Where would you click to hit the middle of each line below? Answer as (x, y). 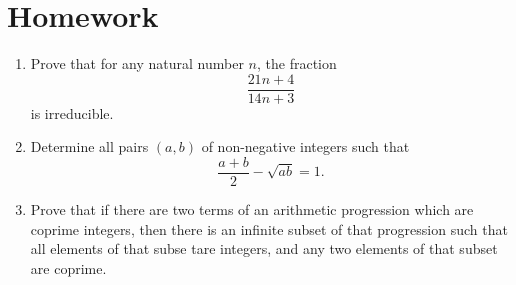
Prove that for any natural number (137, 63)
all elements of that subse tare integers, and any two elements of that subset (264, 248)
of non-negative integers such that (305, 146)
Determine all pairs (89, 146)
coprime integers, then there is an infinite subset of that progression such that (269, 228)
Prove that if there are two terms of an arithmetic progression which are (252, 209)
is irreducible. (72, 112)
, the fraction (296, 63)
